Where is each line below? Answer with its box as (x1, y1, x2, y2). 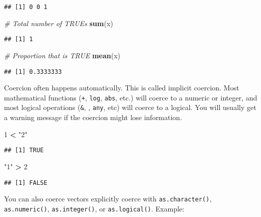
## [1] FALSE (4, 179, 47, 186)
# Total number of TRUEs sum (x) (4, 18, 113, 28)
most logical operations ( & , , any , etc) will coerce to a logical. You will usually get (4, 102, 256, 113)
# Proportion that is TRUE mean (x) (4, 50, 120, 60)
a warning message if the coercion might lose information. (4, 112, 182, 123)
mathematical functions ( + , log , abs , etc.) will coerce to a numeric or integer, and (4, 92, 257, 102)
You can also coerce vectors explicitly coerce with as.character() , (4, 193, 212, 204)
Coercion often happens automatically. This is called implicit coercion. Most (4, 82, 239, 93)
